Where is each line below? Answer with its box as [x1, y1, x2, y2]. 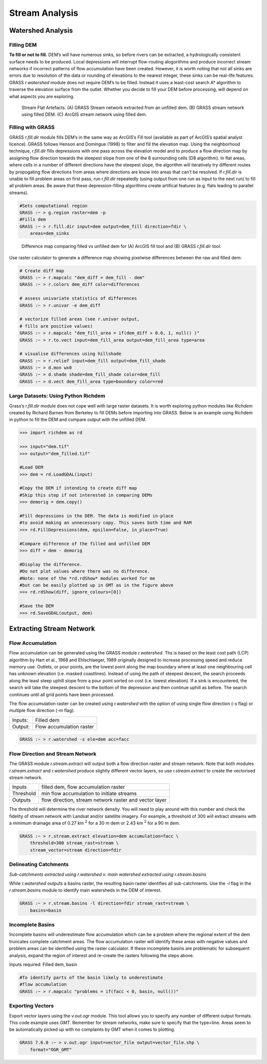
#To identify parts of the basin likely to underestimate [19, 975, 163, 980]
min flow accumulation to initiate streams [41, 790, 137, 797]
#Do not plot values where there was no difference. [19, 568, 150, 574]
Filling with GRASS [9, 124, 55, 131]
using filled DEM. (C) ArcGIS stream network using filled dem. [21, 111, 147, 117]
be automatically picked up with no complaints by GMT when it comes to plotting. [9, 1026, 176, 1032]
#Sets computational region [19, 203, 88, 208]
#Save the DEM [19, 603, 54, 609]
